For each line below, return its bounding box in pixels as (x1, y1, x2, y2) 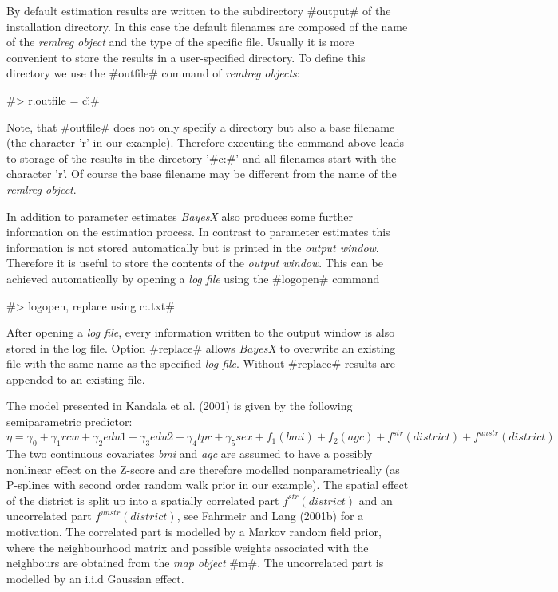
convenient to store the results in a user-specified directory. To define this (6, 49, 366, 65)
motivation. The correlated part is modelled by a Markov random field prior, (6, 523, 382, 539)
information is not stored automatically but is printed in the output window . (6, 239, 379, 255)
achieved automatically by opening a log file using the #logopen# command (6, 270, 380, 286)
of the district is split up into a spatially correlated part (6, 491, 279, 508)
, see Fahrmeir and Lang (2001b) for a (176, 507, 364, 524)
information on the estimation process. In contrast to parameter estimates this (6, 223, 390, 240)
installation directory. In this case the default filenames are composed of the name (6, 18, 408, 34)
